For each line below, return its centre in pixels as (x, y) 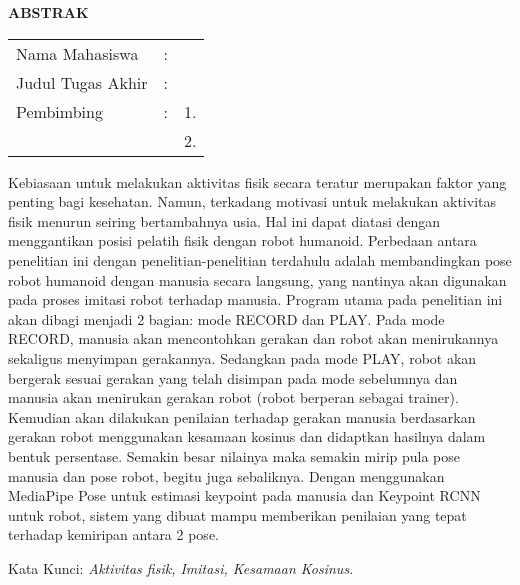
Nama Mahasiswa (77, 53)
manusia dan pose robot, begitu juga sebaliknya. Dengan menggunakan (226, 475)
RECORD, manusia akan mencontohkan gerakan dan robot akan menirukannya (253, 338)
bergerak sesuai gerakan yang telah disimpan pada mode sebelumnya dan (233, 377)
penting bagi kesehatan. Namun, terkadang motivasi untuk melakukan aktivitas (252, 201)
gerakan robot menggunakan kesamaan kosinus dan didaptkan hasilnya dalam (247, 436)
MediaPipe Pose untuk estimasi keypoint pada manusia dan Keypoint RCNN (244, 495)
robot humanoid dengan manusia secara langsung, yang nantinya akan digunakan (257, 279)
